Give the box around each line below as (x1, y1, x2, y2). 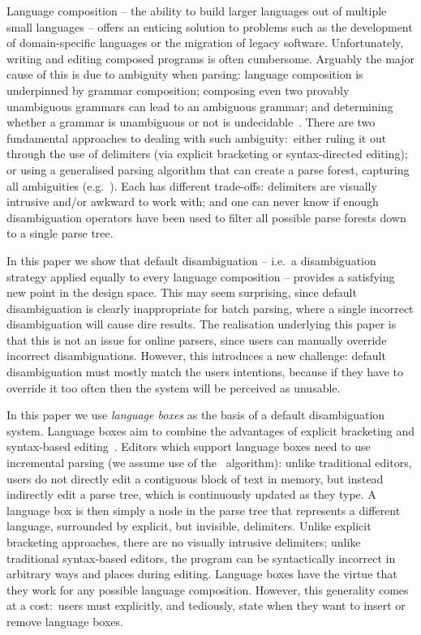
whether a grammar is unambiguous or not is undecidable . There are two (6, 114, 376, 131)
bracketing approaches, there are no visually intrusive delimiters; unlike (6, 534, 361, 550)
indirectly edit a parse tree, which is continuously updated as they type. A (6, 486, 376, 503)
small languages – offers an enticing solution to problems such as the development (6, 18, 413, 35)
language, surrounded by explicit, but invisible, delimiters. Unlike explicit (6, 517, 372, 534)
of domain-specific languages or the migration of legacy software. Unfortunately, (6, 34, 404, 51)
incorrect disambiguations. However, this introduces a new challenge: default (6, 347, 386, 364)
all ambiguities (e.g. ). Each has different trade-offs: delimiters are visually (6, 177, 377, 194)
